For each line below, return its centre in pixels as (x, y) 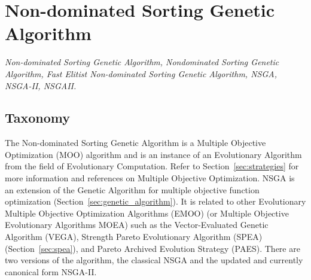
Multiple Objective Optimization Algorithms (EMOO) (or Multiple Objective (147, 213)
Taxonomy (38, 118)
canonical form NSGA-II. (51, 271)
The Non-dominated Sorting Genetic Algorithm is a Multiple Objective (135, 143)
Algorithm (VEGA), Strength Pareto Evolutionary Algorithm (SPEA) (134, 237)
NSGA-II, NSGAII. (41, 85)
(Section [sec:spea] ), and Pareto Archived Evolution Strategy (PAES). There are (153, 248)
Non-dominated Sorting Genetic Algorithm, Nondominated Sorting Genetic (142, 62)
